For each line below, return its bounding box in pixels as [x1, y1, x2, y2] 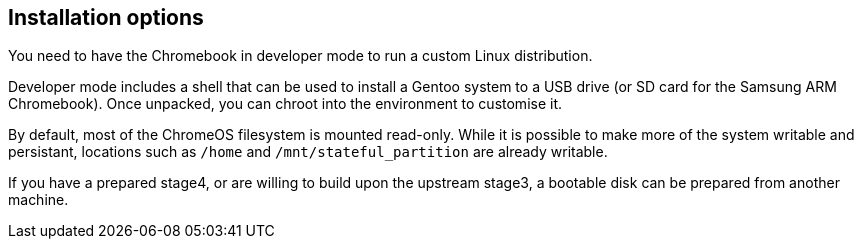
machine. [8, 191, 69, 209]
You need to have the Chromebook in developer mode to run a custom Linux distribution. [8, 47, 593, 65]
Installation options [8, 5, 204, 30]
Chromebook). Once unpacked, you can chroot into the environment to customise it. [8, 95, 563, 113]
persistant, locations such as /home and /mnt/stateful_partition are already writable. [8, 143, 608, 161]
